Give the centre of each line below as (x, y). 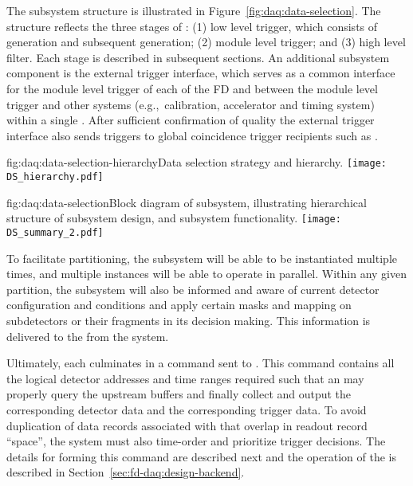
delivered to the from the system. (88, 336)
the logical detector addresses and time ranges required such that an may (185, 378)
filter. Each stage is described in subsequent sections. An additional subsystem (198, 57)
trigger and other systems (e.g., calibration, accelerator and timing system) (191, 104)
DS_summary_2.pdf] (55, 232)
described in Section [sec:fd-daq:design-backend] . (126, 472)
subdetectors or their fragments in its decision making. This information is (189, 320)
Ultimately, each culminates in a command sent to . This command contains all (201, 363)
